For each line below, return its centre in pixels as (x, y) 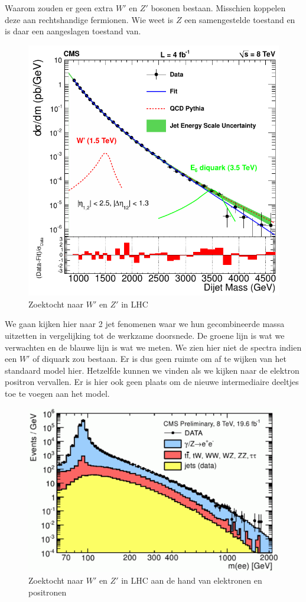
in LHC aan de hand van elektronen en (192, 580)
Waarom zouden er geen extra (59, 8)
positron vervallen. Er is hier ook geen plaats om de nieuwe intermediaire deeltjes (152, 382)
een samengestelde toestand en (240, 19)
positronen (48, 592)
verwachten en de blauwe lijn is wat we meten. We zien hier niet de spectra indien (153, 347)
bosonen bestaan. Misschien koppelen (218, 8)
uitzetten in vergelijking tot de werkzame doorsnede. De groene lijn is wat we (145, 335)
